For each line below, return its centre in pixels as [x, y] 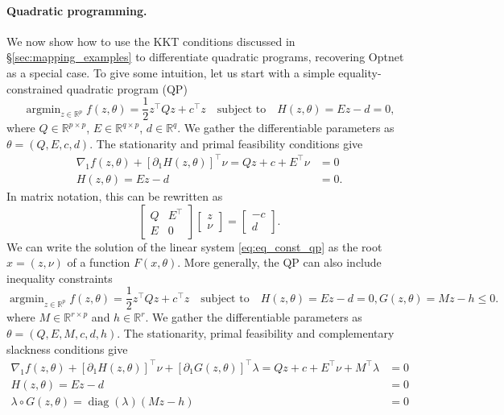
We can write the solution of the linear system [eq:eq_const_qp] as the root [194, 246]
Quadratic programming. [77, 10]
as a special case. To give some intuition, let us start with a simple [171, 72]
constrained [35, 88]
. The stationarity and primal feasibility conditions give [226, 143]
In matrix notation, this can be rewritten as [115, 195]
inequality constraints [60, 278]
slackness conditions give [67, 349]
